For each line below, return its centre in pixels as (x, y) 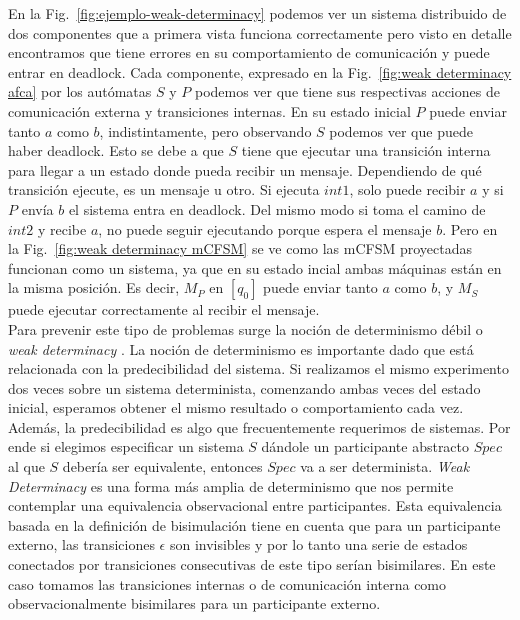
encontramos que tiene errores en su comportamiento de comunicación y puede (249, 52)
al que (26, 466)
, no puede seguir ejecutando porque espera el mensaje (265, 228)
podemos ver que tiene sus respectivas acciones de (347, 91)
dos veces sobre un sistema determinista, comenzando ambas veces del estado (244, 387)
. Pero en (470, 228)
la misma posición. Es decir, (94, 287)
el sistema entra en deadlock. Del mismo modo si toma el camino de (277, 208)
